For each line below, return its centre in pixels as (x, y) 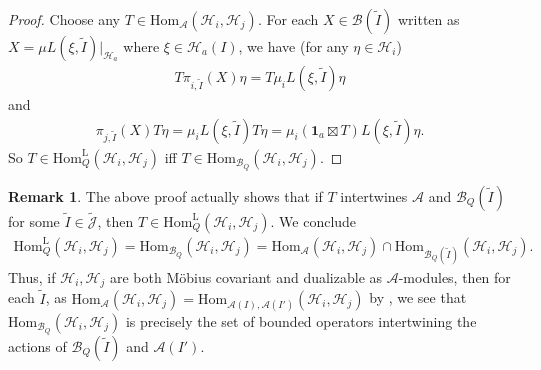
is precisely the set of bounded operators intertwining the (301, 320)
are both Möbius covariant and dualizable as (246, 276)
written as (428, 19)
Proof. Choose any (64, 19)
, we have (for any (293, 46)
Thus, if (32, 276)
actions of (37, 345)
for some (34, 220)
